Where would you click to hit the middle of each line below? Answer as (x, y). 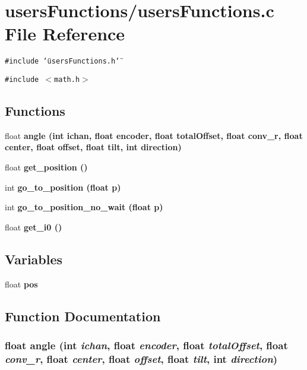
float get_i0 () (34, 227)
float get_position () (46, 167)
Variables (34, 259)
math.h (67, 79)
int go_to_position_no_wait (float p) (84, 207)
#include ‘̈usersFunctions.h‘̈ (62, 61)
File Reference (65, 34)
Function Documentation (83, 316)
